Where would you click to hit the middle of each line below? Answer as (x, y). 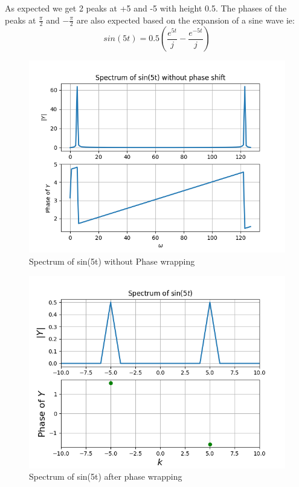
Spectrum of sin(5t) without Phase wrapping (112, 261)
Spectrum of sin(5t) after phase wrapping (106, 476)
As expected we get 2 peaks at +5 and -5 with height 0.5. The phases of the (146, 8)
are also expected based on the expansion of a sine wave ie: (185, 20)
